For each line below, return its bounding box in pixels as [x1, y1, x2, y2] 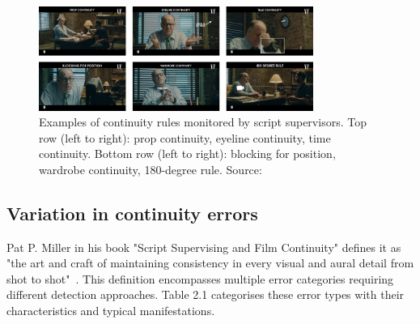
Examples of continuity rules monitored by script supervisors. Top [39, 113, 367, 130]
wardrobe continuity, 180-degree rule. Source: [39, 160, 262, 177]
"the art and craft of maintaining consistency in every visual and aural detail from [6, 254, 414, 271]
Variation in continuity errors [6, 200, 258, 225]
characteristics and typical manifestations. [6, 302, 215, 319]
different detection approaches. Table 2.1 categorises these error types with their [6, 286, 405, 303]
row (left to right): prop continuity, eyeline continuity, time [39, 129, 331, 146]
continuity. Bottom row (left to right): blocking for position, [39, 145, 336, 162]
